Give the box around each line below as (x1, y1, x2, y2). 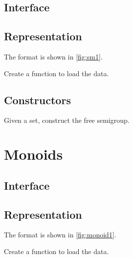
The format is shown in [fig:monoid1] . (4, 229, 116, 240)
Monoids (4, 144, 63, 164)
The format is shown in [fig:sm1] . (4, 51, 103, 61)
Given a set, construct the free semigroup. (4, 115, 130, 125)
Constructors (4, 92, 71, 107)
